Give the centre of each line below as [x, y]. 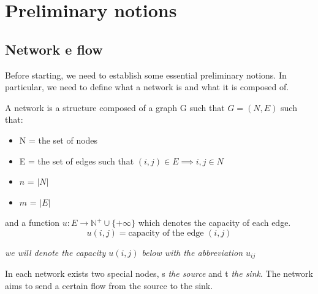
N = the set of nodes [59, 140]
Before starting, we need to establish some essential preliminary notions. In [146, 75]
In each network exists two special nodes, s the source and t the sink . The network [159, 273]
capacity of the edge [166, 233]
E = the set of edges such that [77, 161]
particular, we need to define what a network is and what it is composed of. [147, 87]
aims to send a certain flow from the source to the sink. [109, 285]
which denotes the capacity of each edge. [214, 222]
